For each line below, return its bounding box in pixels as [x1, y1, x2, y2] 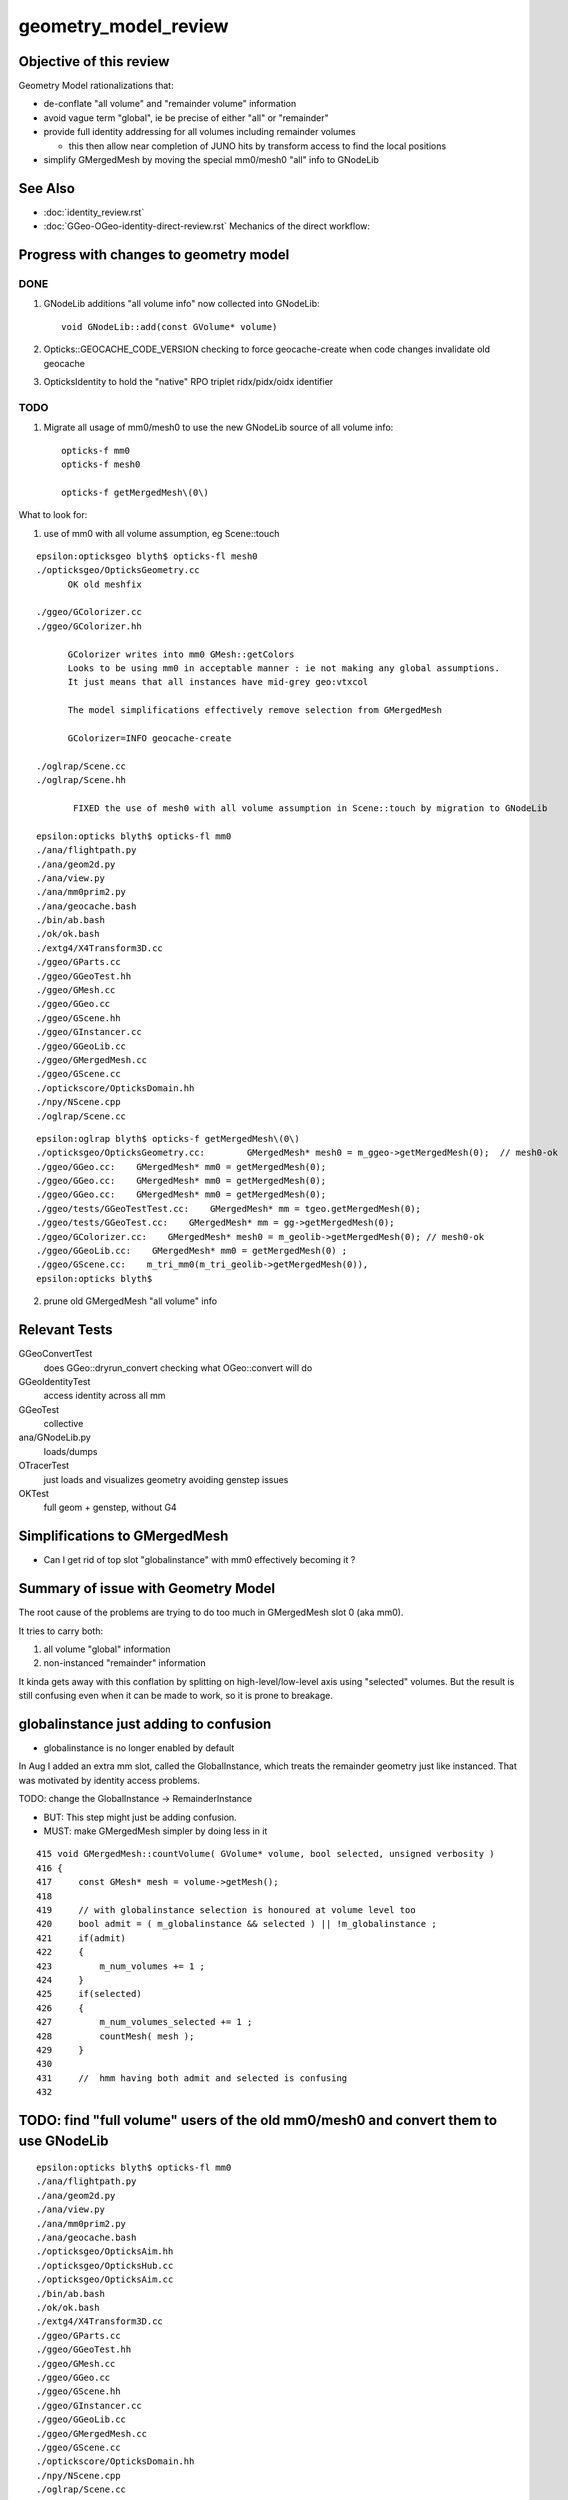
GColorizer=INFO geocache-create [67, 732, 232, 744]
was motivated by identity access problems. [18, 1774, 200, 1786]
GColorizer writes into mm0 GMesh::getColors [67, 648, 295, 660]
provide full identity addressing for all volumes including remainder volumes [43, 126, 356, 138]
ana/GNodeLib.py [18, 1431, 92, 1444]
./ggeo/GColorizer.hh [36, 620, 142, 632]
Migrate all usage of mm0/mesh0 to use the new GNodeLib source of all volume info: [43, 421, 394, 434]
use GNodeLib [18, 2133, 109, 2150]
